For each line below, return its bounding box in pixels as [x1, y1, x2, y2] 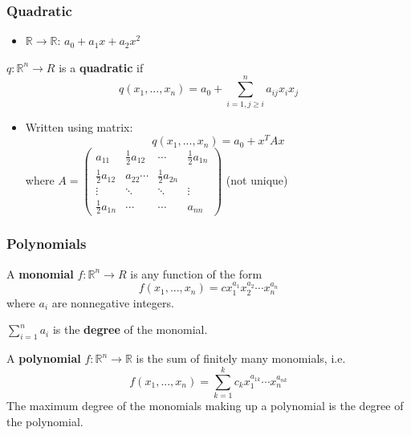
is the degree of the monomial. [52, 321, 208, 338]
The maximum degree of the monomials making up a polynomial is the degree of [6, 396, 404, 413]
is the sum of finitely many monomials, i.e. [136, 350, 346, 367]
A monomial [6, 265, 74, 282]
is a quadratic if [59, 59, 144, 75]
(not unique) [226, 172, 288, 189]
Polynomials [6, 234, 87, 254]
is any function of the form [130, 265, 262, 282]
